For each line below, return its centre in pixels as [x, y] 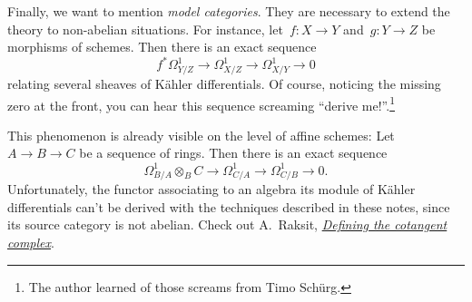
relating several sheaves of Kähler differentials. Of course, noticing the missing [224, 84]
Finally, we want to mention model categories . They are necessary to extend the [229, 11]
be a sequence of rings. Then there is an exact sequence [233, 153]
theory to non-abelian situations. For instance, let [145, 29]
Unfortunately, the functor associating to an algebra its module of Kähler [211, 189]
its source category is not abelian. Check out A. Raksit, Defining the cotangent [227, 224]
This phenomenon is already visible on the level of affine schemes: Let [201, 135]
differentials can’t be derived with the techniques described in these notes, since [229, 206]
